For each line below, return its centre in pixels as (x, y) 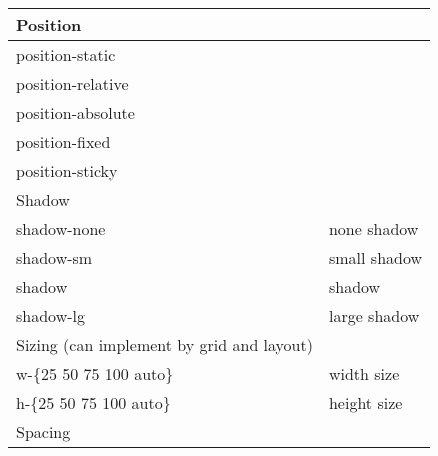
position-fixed (63, 141)
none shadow (373, 228)
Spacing (43, 431)
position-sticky (67, 170)
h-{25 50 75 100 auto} (93, 402)
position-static (66, 54)
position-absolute (75, 112)
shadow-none (61, 228)
